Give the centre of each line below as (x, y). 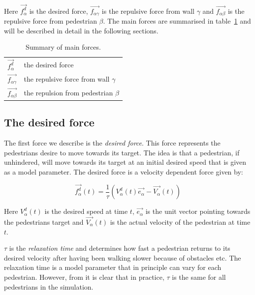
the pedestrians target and (44, 221)
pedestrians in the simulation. (49, 286)
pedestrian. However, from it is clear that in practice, (84, 277)
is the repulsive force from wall (148, 11)
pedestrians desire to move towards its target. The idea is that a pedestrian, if (122, 152)
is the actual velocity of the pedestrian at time (180, 221)
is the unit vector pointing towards (198, 211)
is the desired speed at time (86, 211)
